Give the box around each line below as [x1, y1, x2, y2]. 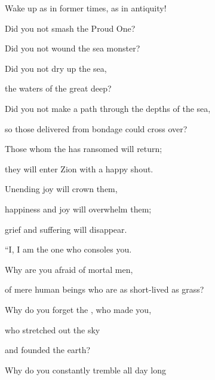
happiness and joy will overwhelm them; [5, 202, 152, 215]
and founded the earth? [5, 343, 91, 356]
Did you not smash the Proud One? [5, 22, 136, 34]
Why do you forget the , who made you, [5, 303, 152, 315]
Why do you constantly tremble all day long [5, 363, 167, 376]
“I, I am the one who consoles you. [5, 243, 132, 256]
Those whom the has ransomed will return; [5, 142, 162, 155]
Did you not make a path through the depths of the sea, [5, 102, 211, 114]
